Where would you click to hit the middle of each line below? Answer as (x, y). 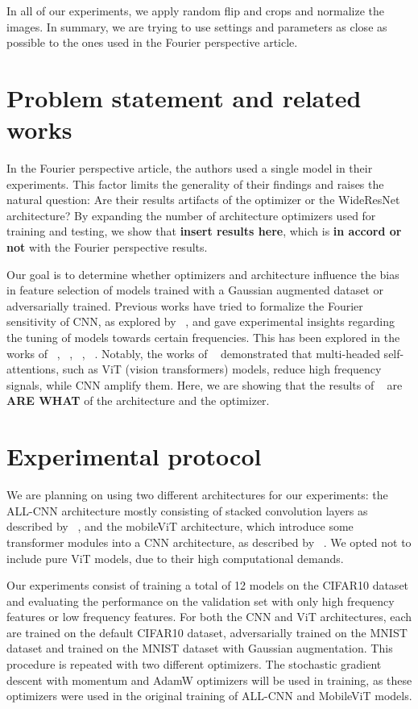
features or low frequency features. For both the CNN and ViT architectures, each (209, 617)
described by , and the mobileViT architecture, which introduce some (180, 526)
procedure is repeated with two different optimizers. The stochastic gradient (194, 664)
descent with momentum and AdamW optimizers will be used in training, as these (209, 680)
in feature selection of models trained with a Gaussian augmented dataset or (195, 290)
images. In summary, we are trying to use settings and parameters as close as (197, 26)
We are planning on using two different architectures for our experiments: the (197, 495)
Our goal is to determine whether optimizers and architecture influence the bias (203, 274)
